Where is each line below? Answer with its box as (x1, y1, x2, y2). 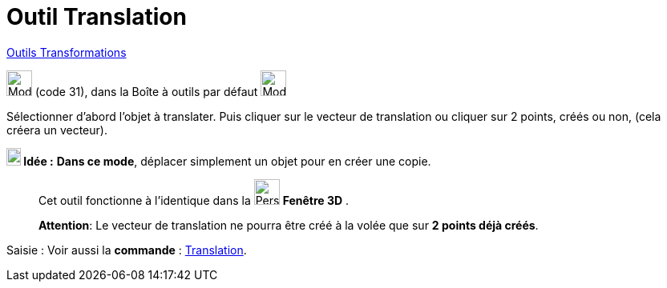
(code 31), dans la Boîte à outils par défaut (34, 84, 258, 98)
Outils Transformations (6, 45, 127, 59)
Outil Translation (6, 3, 187, 30)
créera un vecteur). (6, 122, 107, 137)
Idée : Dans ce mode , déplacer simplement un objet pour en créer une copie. (23, 154, 431, 168)
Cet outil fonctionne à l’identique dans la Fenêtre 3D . (38, 193, 350, 207)
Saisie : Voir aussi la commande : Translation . (6, 242, 247, 257)
